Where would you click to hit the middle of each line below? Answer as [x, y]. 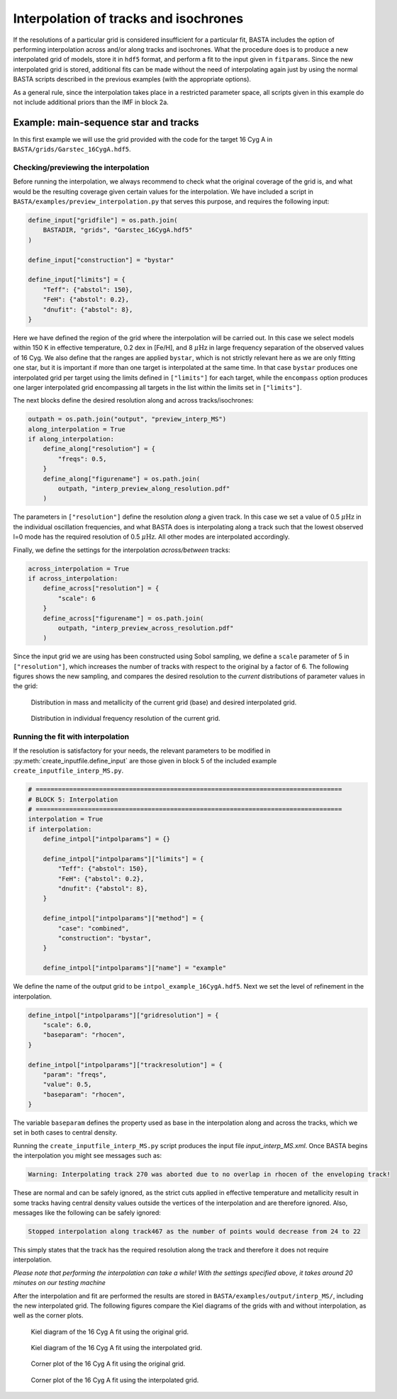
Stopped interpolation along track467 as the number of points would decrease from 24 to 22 [194, 1231]
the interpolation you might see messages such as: [88, 1156]
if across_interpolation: [73, 578]
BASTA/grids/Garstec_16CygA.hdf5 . [72, 150]
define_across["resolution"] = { [101, 589]
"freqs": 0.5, [82, 459]
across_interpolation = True [79, 568]
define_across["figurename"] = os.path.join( [123, 618]
